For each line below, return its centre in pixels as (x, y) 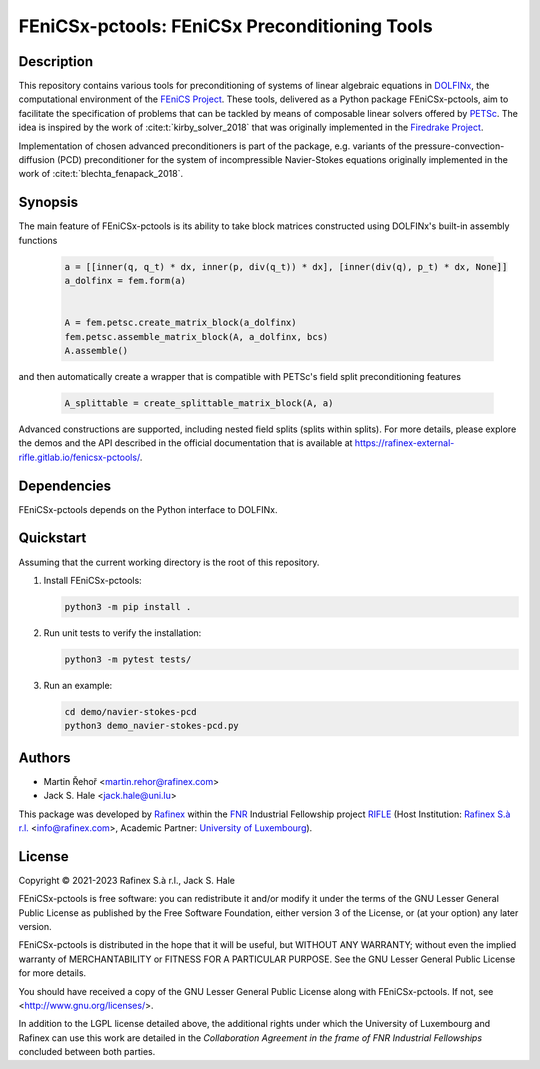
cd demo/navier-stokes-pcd (130, 711)
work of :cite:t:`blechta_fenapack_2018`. (101, 174)
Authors (44, 757)
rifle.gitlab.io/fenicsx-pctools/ (79, 457)
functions (38, 240)
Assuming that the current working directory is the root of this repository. (169, 562)
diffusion (36, 160)
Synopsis (48, 202)
